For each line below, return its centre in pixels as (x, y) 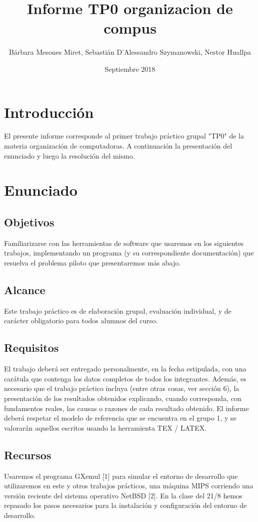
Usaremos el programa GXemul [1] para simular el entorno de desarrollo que (121, 476)
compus (130, 28)
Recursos (28, 454)
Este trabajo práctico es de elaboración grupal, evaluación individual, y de (118, 310)
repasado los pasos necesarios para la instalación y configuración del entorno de (125, 505)
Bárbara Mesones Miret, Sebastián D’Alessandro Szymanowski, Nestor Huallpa (130, 52)
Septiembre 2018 (130, 69)
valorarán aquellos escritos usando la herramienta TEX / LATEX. (105, 427)
